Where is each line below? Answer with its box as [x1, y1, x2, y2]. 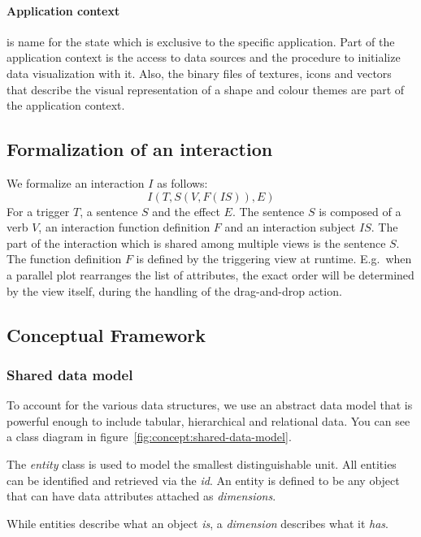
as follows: [157, 174, 208, 191]
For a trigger [7, 202, 70, 219]
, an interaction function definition [38, 219, 210, 236]
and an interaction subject [224, 219, 356, 236]
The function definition [7, 250, 122, 267]
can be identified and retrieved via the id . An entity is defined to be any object [7, 471, 400, 488]
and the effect [152, 202, 220, 219]
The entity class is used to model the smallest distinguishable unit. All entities [7, 455, 397, 472]
